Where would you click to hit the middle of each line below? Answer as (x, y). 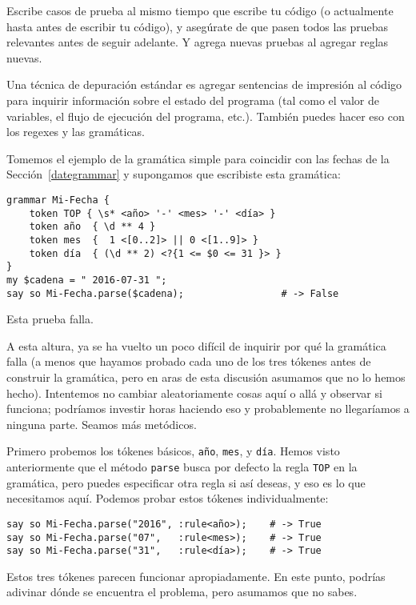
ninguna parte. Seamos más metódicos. (102, 424)
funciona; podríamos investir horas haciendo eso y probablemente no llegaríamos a (208, 409)
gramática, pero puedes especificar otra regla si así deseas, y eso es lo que (186, 482)
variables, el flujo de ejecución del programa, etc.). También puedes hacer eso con (206, 116)
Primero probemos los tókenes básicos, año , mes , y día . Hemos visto (173, 451)
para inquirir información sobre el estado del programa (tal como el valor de (193, 100)
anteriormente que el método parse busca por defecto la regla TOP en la (182, 467)
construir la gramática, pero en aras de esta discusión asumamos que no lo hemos (206, 377)
